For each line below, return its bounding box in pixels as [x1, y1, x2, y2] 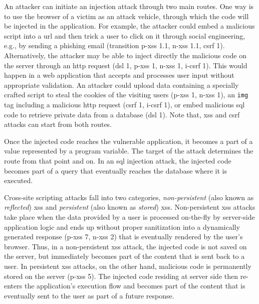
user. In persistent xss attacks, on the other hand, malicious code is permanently [4, 260, 251, 271]
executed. [4, 175, 33, 186]
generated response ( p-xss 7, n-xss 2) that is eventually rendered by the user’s [4, 231, 243, 242]
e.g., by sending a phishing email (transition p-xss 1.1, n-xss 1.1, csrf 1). [4, 40, 225, 51]
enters [4, 280, 23, 291]
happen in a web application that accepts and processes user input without [4, 70, 234, 80]
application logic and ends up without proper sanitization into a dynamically [4, 221, 240, 232]
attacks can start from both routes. [4, 119, 112, 129]
